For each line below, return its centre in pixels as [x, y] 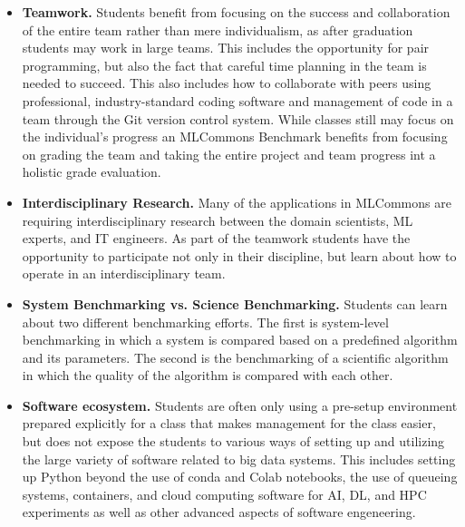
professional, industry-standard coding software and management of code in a [237, 100]
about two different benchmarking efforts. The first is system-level [205, 322]
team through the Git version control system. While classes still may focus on [238, 118]
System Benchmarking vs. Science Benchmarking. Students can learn [235, 303]
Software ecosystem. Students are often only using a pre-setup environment [240, 405]
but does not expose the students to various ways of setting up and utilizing [233, 441]
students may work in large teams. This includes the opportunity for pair [226, 48]
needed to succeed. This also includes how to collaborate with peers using [227, 83]
